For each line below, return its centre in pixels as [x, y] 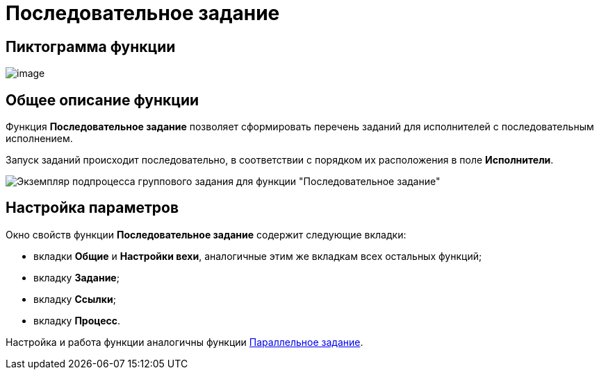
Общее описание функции [102, 100]
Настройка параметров [92, 208]
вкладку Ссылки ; [75, 299]
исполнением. [39, 139]
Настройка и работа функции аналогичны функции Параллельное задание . [184, 342]
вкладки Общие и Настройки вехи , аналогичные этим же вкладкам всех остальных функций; [258, 256]
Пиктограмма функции [91, 46]
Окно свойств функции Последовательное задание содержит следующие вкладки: [206, 234]
